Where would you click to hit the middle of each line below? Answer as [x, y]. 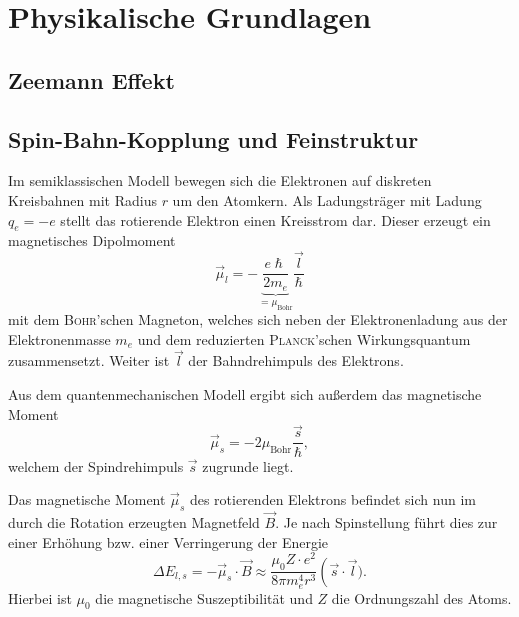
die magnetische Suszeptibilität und [204, 597]
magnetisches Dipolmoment [92, 240]
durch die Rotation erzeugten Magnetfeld [134, 522]
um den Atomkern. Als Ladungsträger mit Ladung [327, 199]
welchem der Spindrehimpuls [96, 465]
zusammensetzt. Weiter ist [89, 360]
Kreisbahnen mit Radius [82, 199]
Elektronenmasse [59, 338]
